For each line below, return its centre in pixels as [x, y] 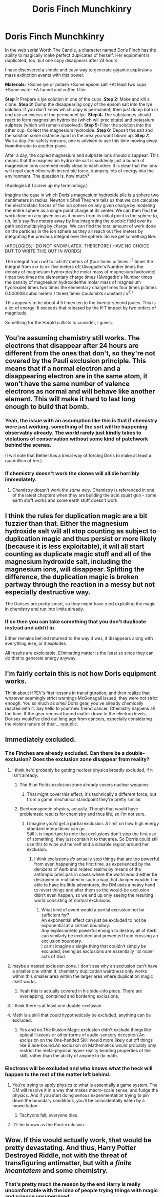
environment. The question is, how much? [47, 176]
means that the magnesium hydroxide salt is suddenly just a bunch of [75, 160]
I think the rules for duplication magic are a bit [76, 516]
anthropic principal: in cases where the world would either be [96, 874]
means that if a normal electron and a [63, 368]
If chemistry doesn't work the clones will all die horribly [72, 473]
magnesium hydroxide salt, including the [68, 562]
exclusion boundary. [61, 941]
